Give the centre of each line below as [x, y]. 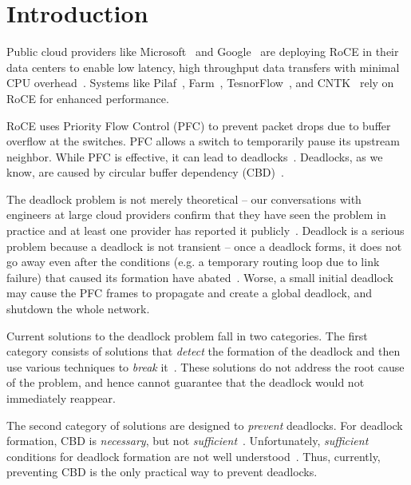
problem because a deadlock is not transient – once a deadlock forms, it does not [204, 246]
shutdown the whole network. [78, 309]
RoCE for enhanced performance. [88, 98]
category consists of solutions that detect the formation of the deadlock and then [204, 351]
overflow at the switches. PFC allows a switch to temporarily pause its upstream [203, 141]
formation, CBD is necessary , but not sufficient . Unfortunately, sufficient [188, 441]
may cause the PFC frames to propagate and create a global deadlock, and [189, 293]
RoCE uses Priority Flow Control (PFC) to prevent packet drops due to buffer [199, 125]
